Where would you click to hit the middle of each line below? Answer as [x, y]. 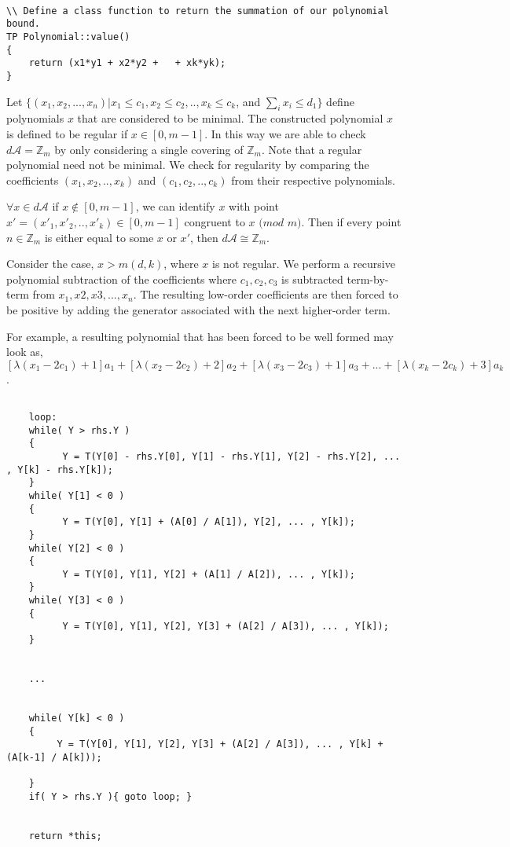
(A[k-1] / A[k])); [54, 758]
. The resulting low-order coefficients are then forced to [266, 294]
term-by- [368, 279]
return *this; [65, 836]
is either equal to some [99, 237]
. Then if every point [351, 221]
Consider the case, [50, 264]
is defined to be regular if [67, 133]
